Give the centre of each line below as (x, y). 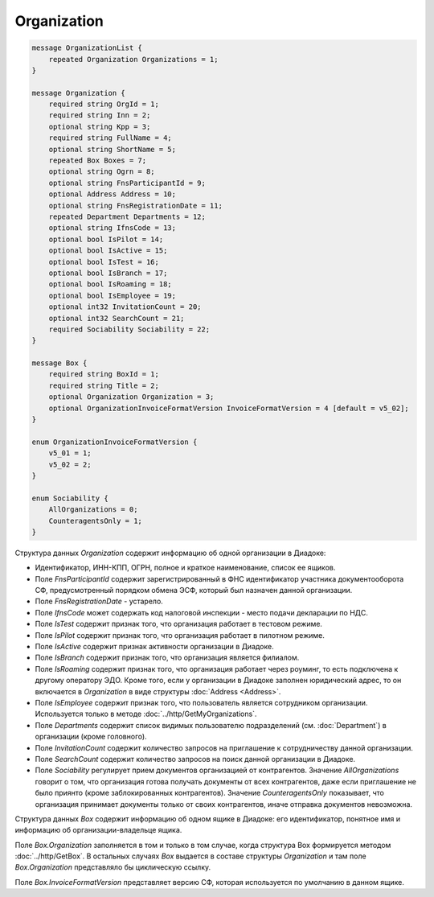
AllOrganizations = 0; (93, 510)
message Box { (59, 363)
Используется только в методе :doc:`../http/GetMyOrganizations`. (146, 714)
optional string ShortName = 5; (113, 149)
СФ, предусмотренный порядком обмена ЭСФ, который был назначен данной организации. (194, 590)
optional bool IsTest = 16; (104, 262)
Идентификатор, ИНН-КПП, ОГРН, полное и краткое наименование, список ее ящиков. (185, 568)
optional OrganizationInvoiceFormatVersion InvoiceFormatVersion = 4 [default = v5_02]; (229, 408)
